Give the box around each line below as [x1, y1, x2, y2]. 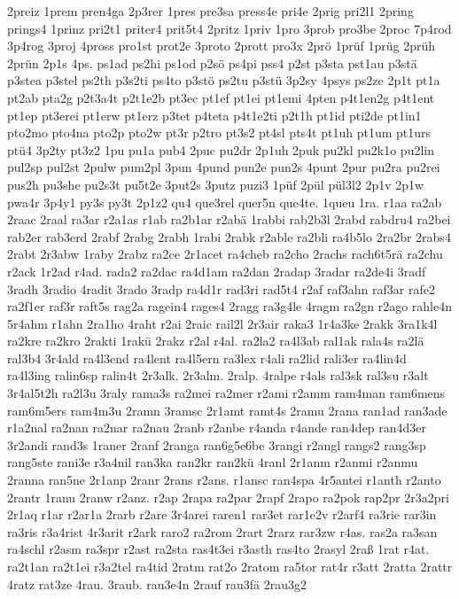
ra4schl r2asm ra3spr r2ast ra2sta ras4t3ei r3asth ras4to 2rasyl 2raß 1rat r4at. [7, 540, 430, 558]
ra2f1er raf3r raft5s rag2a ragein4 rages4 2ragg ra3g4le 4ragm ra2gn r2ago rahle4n [7, 297, 452, 315]
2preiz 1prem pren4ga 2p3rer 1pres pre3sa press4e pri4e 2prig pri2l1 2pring [7, 2, 414, 19]
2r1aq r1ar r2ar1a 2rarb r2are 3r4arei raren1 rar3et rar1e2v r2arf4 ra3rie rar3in [7, 505, 437, 524]
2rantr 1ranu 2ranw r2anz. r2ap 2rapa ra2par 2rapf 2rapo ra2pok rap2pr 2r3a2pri [7, 487, 449, 506]
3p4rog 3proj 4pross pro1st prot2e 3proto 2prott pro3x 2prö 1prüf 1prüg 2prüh [7, 36, 436, 55]
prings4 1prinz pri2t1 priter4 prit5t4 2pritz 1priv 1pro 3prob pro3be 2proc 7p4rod [7, 19, 452, 37]
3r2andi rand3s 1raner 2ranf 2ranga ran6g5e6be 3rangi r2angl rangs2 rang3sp [7, 435, 426, 454]
